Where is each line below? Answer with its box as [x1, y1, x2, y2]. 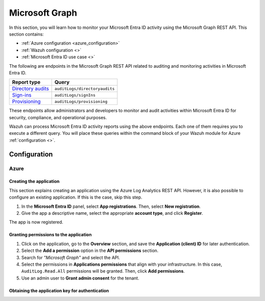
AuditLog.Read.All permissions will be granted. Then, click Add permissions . [21, 268, 185, 274]
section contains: [9, 31, 44, 37]
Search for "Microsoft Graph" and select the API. [21, 254, 120, 260]
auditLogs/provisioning [54, 99, 108, 104]
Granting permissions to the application [9, 232, 92, 238]
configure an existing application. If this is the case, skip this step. [9, 194, 142, 201]
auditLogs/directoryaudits [54, 86, 115, 91]
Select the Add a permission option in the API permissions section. [21, 248, 159, 253]
